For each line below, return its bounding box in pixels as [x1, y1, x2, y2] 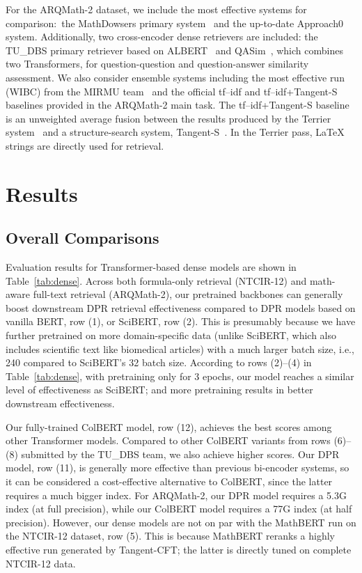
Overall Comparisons [6, 227, 159, 249]
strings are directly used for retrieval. [6, 138, 164, 152]
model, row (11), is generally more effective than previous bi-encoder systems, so [6, 460, 349, 475]
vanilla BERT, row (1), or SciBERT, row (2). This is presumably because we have [6, 314, 356, 329]
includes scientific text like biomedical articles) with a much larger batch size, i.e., [6, 341, 354, 356]
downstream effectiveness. [6, 396, 115, 411]
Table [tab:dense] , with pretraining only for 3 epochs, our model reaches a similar [6, 368, 354, 383]
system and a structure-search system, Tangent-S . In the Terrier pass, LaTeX [6, 125, 345, 139]
